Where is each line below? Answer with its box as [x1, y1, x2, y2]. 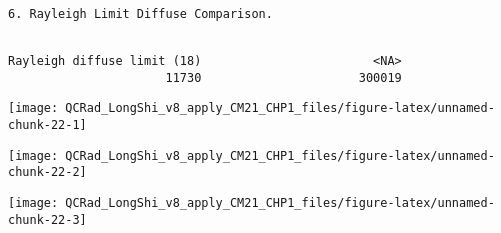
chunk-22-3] [8, 212, 87, 227]
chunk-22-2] [8, 165, 87, 180]
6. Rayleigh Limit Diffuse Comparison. [8, 6, 273, 21]
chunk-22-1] [8, 117, 87, 132]
